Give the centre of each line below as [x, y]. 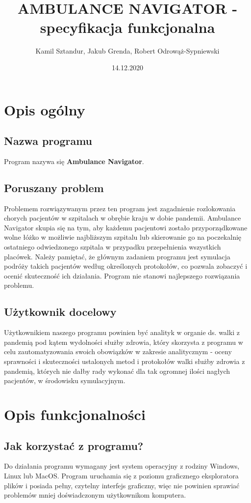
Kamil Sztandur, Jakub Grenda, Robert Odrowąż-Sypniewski [127, 51]
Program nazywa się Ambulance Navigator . [74, 161]
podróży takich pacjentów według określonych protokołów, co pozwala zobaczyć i [126, 266]
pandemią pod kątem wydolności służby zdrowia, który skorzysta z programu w [124, 342]
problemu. [19, 285]
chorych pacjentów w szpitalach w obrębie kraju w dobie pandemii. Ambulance [123, 218]
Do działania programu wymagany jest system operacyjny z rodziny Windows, [122, 466]
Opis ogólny [45, 109]
